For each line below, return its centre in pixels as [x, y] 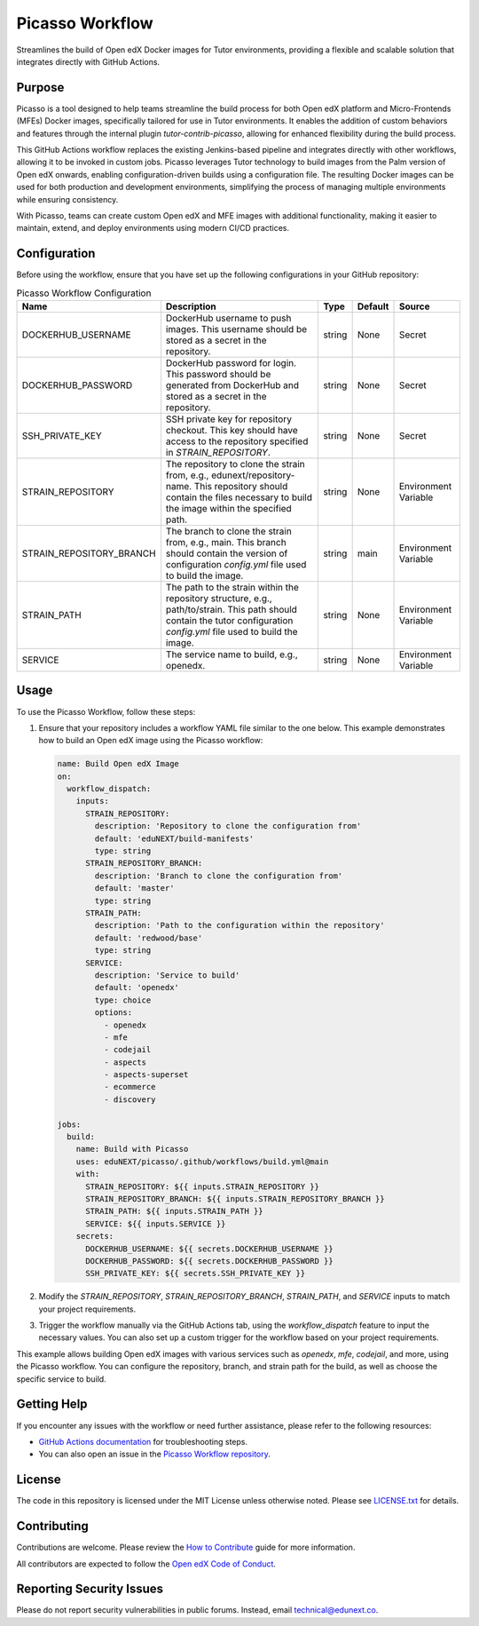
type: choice [123, 1000]
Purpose [40, 87]
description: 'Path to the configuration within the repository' [239, 925]
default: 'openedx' [137, 987]
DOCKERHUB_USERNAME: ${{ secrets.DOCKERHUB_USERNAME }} [209, 1249]
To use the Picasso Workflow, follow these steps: [106, 711]
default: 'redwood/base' [149, 938]
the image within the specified [228, 509]
